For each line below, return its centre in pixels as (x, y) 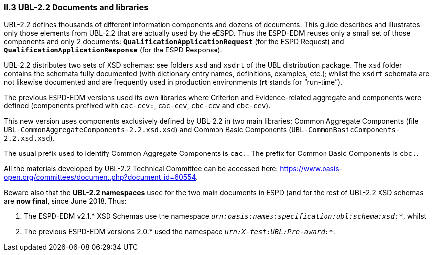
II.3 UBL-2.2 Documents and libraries (76, 7)
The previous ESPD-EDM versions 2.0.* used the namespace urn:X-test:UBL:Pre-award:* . (180, 232)
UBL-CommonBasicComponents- (346, 130)
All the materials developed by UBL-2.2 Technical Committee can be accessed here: (141, 169)
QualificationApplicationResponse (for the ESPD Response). (113, 50)
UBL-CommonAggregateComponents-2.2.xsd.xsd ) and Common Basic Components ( (148, 130)
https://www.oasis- (311, 169)
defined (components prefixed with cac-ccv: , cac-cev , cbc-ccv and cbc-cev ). (137, 106)
